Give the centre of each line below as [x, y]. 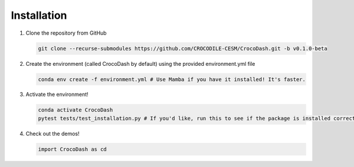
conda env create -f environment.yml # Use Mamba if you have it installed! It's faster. [172, 79]
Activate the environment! [57, 95]
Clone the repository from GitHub [66, 33]
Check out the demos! [53, 133]
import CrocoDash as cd [73, 149]
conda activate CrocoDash [76, 110]
